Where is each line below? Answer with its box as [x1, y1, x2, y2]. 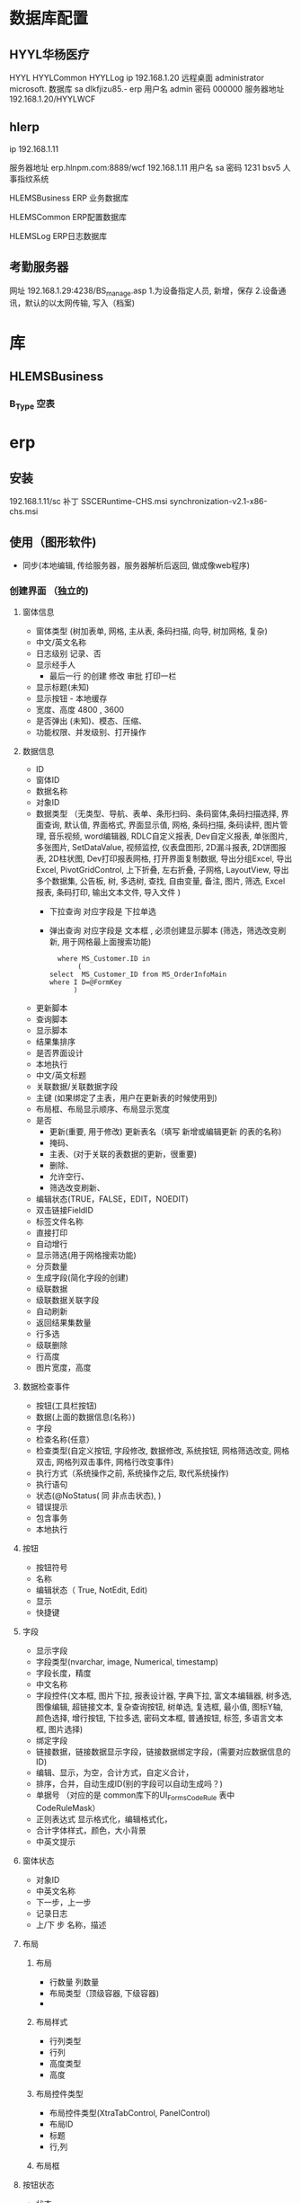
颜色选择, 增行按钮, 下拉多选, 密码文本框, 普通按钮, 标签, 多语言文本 [35, 1713, 284, 1724]
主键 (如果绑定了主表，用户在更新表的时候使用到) [35, 1093, 217, 1104]
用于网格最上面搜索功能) [61, 937, 152, 947]
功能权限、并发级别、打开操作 [35, 727, 146, 738]
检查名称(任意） [35, 1435, 94, 1445]
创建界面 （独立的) [9, 584, 89, 597]
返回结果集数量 [35, 1318, 92, 1328]
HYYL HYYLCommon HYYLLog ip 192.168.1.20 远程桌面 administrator [9, 73, 265, 83]
